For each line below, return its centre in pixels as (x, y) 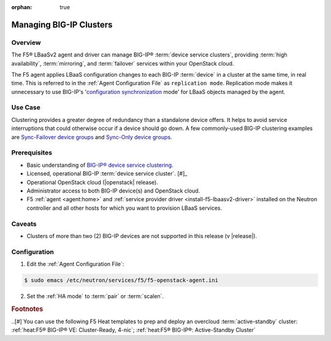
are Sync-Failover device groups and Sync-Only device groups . (92, 137)
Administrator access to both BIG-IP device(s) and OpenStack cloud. (113, 191)
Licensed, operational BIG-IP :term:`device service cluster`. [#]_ (107, 174)
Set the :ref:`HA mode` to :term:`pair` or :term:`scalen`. (95, 296)
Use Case (26, 107)
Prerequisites (32, 153)
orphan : (22, 7)
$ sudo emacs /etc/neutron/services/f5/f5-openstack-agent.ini (121, 280)
